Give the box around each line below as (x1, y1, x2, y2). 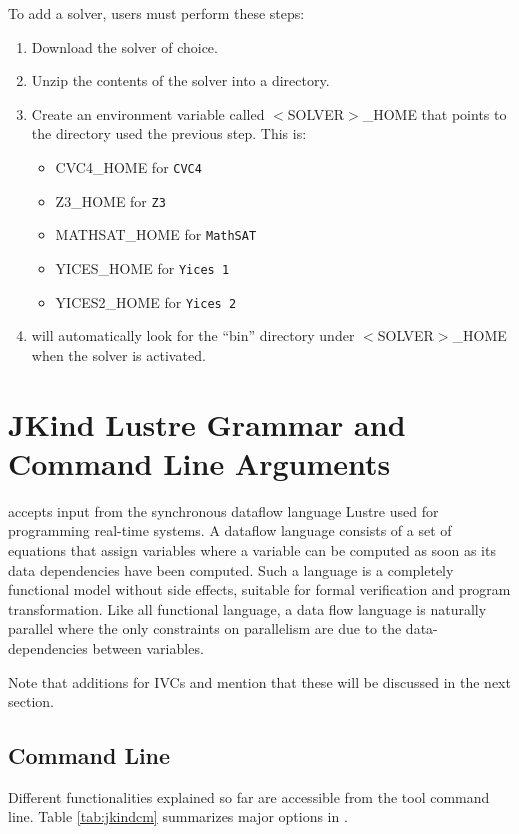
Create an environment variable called (31, 103, 265, 124)
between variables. (92, 637, 204, 658)
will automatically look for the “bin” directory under (31, 325, 355, 346)
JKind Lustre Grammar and (8, 403, 406, 444)
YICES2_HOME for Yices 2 (55, 291, 237, 312)
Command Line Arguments (8, 442, 391, 483)
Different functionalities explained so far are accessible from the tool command (8, 786, 490, 807)
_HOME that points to (362, 103, 507, 124)
